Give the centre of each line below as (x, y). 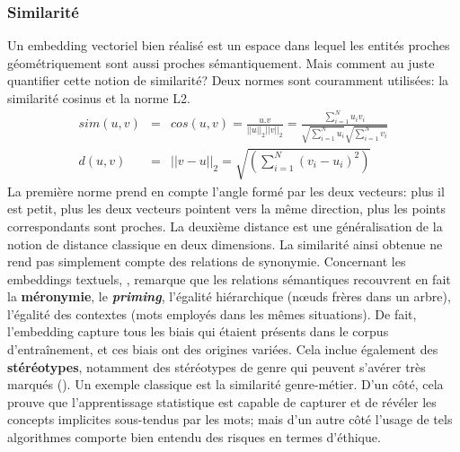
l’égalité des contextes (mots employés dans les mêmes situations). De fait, (212, 313)
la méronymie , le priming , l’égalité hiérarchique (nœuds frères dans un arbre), (229, 296)
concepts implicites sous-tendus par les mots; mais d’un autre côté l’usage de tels (230, 419)
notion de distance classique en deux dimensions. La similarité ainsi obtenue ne (225, 243)
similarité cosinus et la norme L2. (99, 98)
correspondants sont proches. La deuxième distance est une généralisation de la (225, 226)
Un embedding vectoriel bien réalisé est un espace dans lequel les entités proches (229, 45)
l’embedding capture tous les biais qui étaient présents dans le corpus (198, 331)
